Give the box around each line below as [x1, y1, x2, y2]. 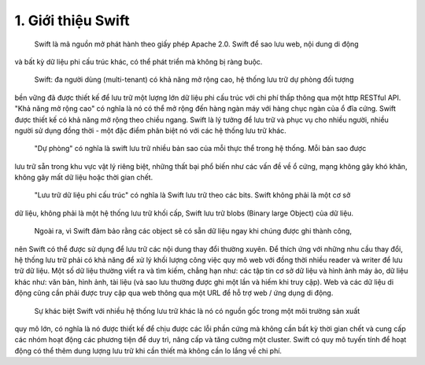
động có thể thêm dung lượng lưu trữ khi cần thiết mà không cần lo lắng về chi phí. [14, 346, 283, 356]
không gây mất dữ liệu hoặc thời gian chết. [14, 173, 153, 182]
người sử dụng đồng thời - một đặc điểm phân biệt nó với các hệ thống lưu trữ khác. [14, 126, 286, 135]
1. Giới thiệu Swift [14, 12, 130, 29]
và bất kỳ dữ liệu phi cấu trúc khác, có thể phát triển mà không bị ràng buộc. [14, 57, 263, 66]
